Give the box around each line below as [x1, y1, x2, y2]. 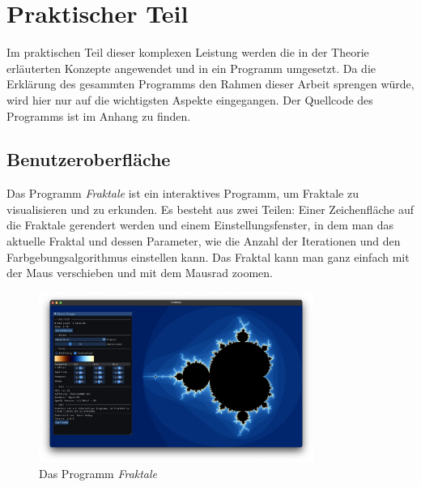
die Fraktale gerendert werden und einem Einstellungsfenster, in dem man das [6, 216, 394, 233]
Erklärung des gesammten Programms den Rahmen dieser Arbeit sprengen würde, [6, 75, 415, 92]
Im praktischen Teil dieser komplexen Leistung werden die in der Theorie [6, 44, 369, 61]
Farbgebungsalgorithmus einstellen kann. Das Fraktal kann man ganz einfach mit [6, 248, 410, 265]
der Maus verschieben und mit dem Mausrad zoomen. [6, 264, 273, 281]
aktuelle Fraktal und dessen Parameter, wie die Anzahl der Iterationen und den [6, 233, 401, 250]
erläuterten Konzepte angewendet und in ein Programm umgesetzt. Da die [6, 59, 376, 76]
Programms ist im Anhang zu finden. [6, 107, 191, 124]
